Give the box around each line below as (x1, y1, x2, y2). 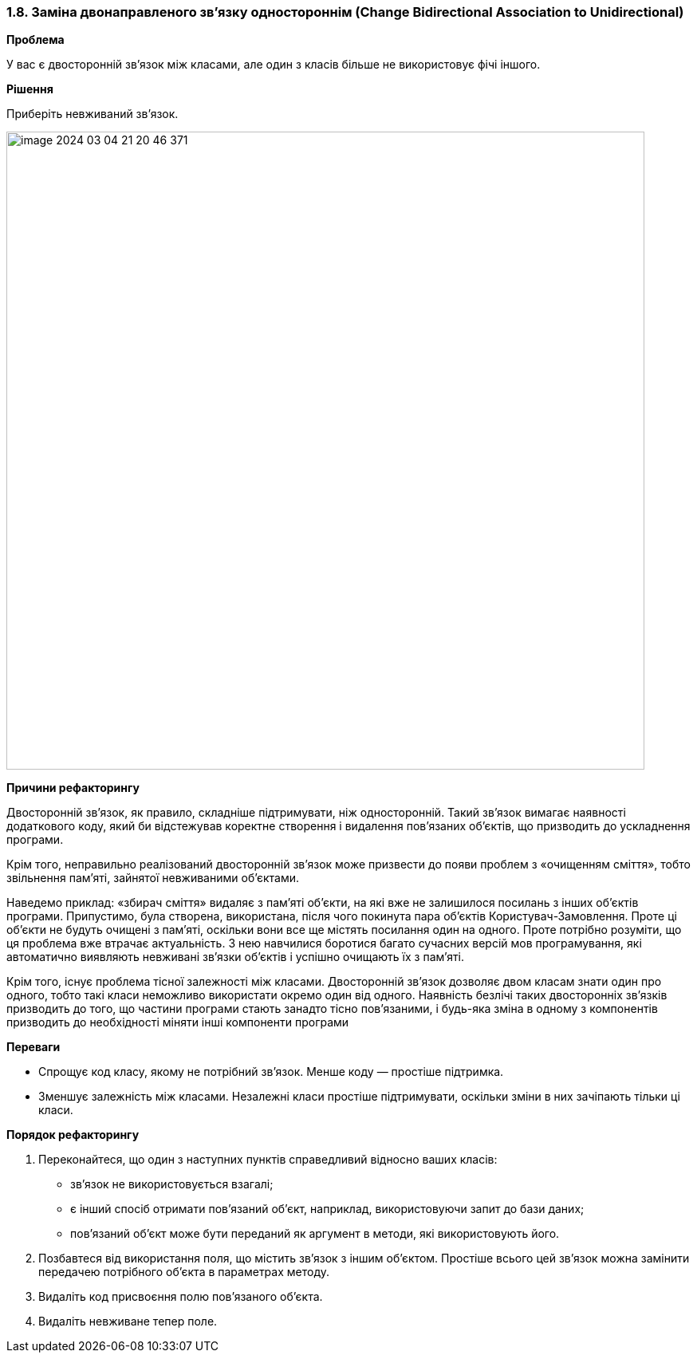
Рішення (6, 82, 53, 97)
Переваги (6, 1040, 61, 1054)
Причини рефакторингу (6, 781, 140, 795)
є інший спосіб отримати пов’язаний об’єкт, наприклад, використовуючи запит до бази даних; (70, 1202, 585, 1216)
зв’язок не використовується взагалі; (70, 1177, 274, 1192)
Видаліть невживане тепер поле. (38, 1314, 218, 1329)
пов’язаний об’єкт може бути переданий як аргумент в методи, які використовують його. (70, 1227, 560, 1241)
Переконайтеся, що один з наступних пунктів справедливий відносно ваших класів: (38, 1152, 498, 1167)
